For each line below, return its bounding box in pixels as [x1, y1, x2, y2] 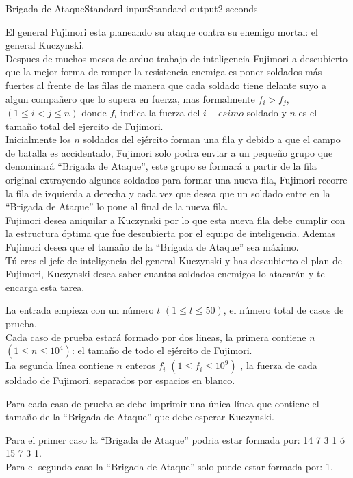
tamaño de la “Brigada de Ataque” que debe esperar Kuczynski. [5, 410, 274, 424]
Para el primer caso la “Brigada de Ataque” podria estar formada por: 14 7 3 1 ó [5, 432, 345, 446]
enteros [125, 358, 155, 373]
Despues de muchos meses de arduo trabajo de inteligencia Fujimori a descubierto [5, 51, 348, 65]
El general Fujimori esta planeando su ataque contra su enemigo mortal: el [5, 24, 318, 38]
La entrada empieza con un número [5, 303, 154, 317]
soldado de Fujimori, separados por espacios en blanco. [5, 373, 235, 388]
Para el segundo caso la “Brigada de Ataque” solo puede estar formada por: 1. [5, 460, 333, 474]
